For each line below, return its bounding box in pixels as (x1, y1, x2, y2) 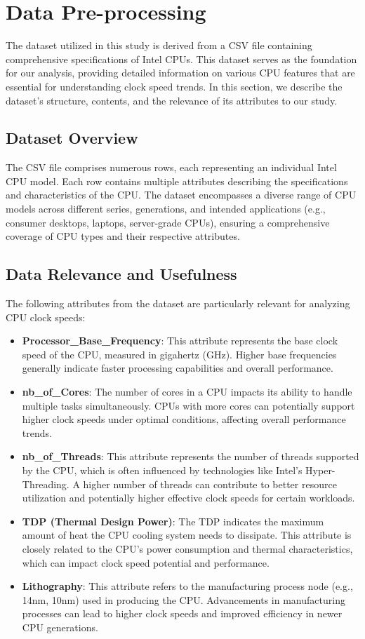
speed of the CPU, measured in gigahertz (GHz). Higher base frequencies (22, 347, 337, 361)
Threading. (22, 476, 69, 491)
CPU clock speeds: (6, 309, 86, 324)
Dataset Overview (6, 127, 138, 149)
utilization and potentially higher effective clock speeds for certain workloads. (22, 490, 355, 505)
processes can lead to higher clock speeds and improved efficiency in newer (22, 606, 343, 621)
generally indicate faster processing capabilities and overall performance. (22, 361, 333, 375)
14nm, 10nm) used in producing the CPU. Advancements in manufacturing (22, 592, 345, 607)
